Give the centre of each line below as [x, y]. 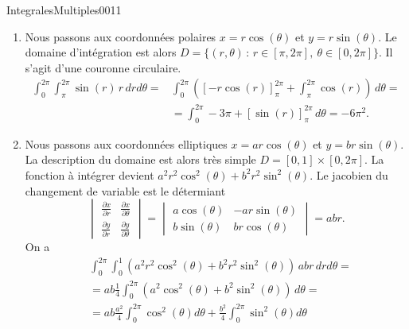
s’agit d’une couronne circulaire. [103, 67]
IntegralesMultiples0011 [64, 10]
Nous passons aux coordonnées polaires [121, 36]
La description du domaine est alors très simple [140, 159]
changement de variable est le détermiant [125, 190]
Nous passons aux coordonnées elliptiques [126, 143]
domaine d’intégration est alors [101, 52]
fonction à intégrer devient [90, 174]
